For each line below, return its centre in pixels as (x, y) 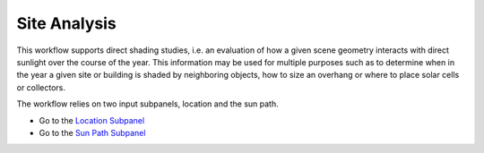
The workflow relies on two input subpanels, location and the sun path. (148, 104)
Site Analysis (66, 23)
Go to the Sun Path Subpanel (92, 132)
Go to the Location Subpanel (92, 120)
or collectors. (41, 87)
